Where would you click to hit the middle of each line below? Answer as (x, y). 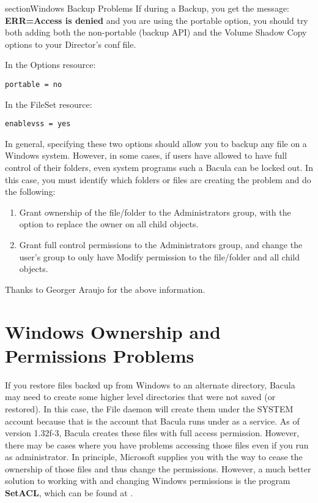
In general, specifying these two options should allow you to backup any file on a (156, 143)
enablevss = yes (38, 124)
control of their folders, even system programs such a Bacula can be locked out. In (159, 168)
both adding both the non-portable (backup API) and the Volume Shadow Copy (156, 32)
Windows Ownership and (113, 331)
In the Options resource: (50, 65)
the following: (30, 191)
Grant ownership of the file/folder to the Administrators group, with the (155, 212)
